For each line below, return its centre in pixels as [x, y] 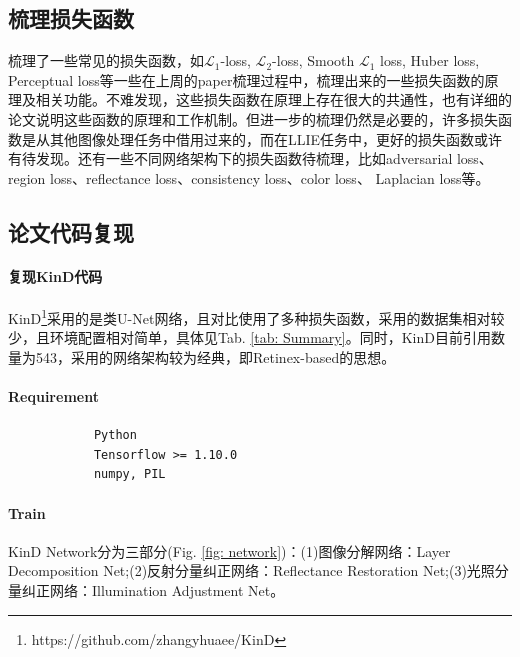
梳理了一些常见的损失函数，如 [106, 60]
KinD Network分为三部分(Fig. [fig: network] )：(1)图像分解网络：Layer [229, 550]
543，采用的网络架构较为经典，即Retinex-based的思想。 [215, 356]
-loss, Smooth [313, 60]
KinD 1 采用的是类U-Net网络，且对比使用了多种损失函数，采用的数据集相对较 [256, 316]
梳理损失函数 [71, 18]
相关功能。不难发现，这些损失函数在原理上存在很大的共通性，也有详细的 [273, 99]
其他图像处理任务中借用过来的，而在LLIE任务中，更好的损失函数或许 [276, 138]
